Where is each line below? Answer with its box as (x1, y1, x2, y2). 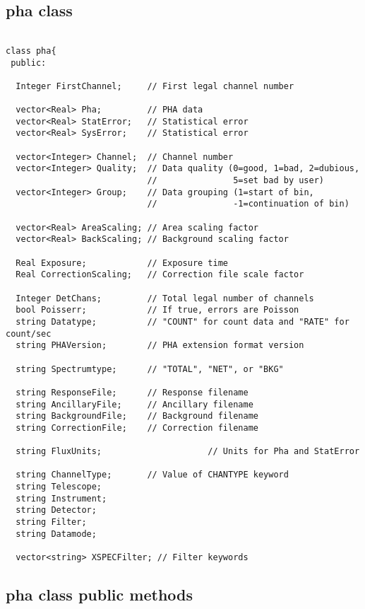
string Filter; (16, 517, 87, 528)
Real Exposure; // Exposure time (16, 257, 228, 268)
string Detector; (16, 505, 97, 516)
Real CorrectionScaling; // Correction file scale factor (16, 269, 304, 280)
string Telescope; (16, 482, 102, 492)
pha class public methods (6, 584, 193, 605)
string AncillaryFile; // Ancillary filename (16, 399, 253, 410)
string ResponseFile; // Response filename (16, 387, 249, 398)
